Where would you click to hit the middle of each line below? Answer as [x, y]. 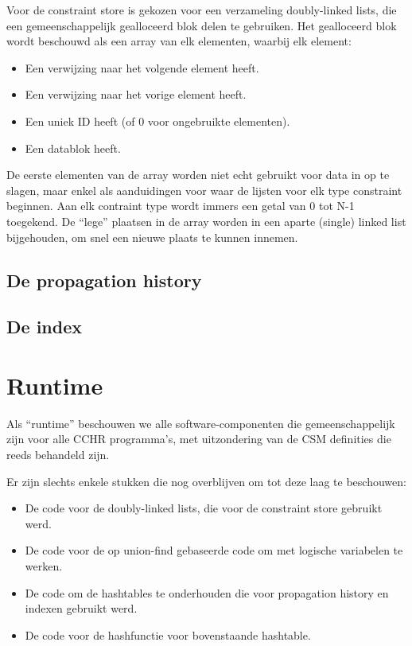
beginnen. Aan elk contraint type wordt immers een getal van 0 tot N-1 [181, 206]
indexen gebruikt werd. [81, 608]
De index [44, 327]
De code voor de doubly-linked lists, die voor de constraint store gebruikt [204, 508]
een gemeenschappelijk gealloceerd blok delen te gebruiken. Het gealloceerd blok [202, 25]
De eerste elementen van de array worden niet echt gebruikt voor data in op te [198, 175]
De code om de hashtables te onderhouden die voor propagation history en [207, 592]
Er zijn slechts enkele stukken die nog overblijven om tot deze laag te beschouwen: [206, 481]
